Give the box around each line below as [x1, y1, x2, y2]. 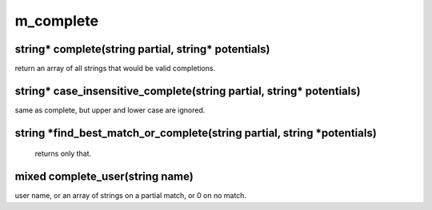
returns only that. [34, 149, 92, 159]
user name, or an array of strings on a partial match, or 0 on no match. [14, 191, 247, 200]
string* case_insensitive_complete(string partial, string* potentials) [14, 84, 361, 97]
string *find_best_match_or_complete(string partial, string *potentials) [14, 126, 378, 140]
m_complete [14, 12, 99, 30]
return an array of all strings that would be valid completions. [14, 64, 216, 73]
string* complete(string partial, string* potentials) [14, 42, 270, 56]
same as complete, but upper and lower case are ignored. [14, 105, 206, 115]
